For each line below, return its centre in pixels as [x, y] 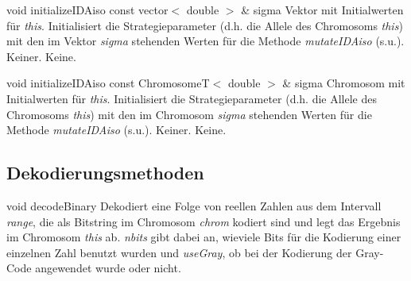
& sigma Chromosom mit [344, 83]
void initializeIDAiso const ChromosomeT [108, 83]
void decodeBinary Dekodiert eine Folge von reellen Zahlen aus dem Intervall [194, 205]
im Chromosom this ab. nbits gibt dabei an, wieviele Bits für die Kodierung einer [204, 237]
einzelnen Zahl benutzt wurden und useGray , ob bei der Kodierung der [179, 252]
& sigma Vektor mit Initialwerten [322, 10]
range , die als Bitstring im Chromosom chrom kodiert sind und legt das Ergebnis [204, 221]
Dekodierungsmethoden [105, 173]
